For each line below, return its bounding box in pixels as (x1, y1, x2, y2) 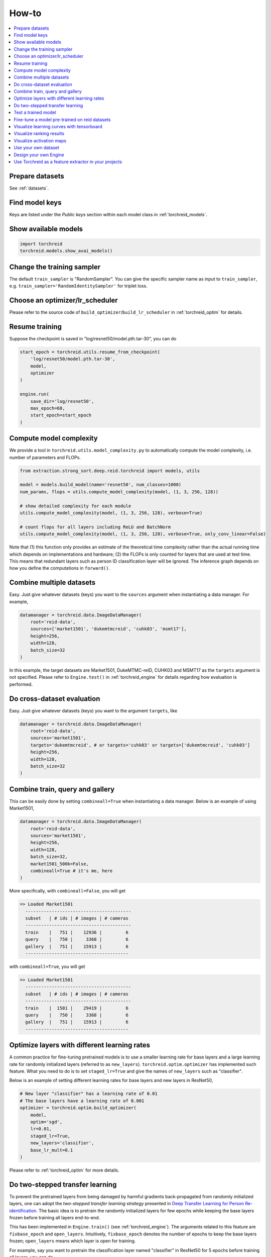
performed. (9, 681, 33, 687)
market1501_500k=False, (30, 861, 89, 867)
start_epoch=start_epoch (30, 412, 92, 418)
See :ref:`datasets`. (9, 185, 49, 191)
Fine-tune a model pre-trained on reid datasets (14, 116, 111, 123)
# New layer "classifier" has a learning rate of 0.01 (20, 1091, 158, 1097)
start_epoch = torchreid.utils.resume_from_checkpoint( (20, 349, 161, 354)
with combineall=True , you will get (9, 963, 85, 970)
